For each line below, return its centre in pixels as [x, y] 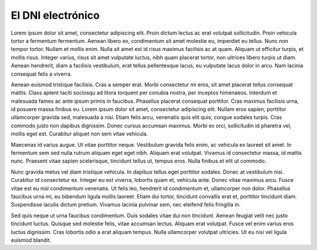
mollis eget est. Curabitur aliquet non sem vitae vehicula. [80, 134]
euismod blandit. [31, 240]
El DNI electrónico [55, 15]
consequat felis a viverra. [41, 74]
